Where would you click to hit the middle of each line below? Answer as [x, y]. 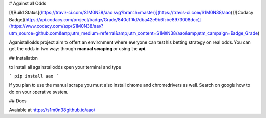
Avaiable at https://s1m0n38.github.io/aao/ [52, 110]
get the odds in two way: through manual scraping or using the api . [78, 49]
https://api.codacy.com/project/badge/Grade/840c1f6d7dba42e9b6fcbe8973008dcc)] [113, 19]
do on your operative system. [39, 92]
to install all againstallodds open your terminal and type [65, 67]
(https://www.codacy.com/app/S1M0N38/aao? [56, 26]
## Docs [18, 101]
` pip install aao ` [34, 76]
